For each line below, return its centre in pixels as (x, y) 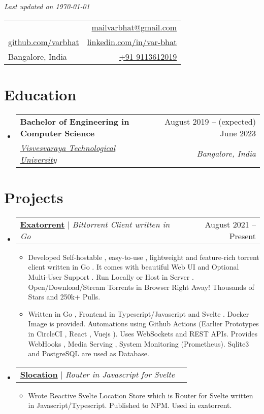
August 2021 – (230, 224)
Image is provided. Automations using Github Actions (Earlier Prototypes (143, 324)
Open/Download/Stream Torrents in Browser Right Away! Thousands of (141, 287)
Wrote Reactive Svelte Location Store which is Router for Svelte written (141, 395)
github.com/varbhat (44, 42)
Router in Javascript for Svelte (120, 374)
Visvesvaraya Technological (68, 147)
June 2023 (238, 133)
